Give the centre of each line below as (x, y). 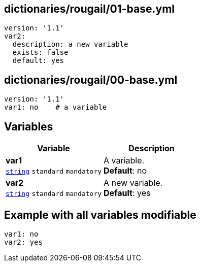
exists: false (40, 53)
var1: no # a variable (56, 107)
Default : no (125, 171)
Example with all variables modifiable (100, 215)
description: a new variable (70, 44)
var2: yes (23, 242)
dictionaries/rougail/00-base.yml (91, 80)
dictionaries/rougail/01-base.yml (90, 9)
